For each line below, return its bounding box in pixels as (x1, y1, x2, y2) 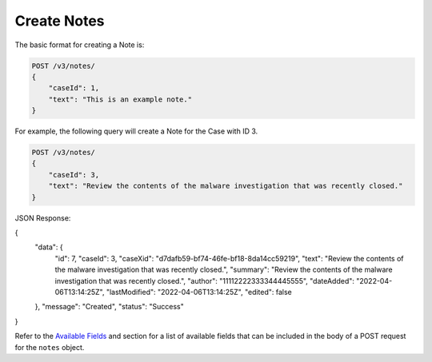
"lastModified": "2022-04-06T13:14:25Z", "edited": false (106, 287, 292, 296)
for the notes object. (14, 342, 85, 352)
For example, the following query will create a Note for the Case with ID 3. (14, 126, 258, 136)
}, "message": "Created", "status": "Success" (34, 302, 184, 312)
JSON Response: (14, 213, 71, 223)
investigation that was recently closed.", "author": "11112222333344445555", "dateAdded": (54, 276, 355, 285)
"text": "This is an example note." (48, 94, 192, 104)
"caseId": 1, (48, 84, 100, 93)
